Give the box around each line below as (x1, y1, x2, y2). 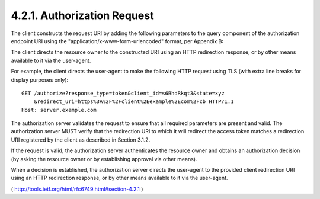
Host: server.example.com (21, 107, 97, 113)
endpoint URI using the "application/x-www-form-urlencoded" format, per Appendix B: (11, 37, 224, 44)
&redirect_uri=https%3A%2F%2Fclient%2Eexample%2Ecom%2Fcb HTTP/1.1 (33, 98, 234, 105)
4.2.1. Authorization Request (11, 9, 154, 22)
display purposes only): (11, 76, 69, 83)
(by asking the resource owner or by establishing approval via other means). (11, 155, 197, 162)
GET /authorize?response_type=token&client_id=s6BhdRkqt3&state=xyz (21, 89, 225, 97)
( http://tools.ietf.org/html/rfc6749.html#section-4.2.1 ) (11, 185, 143, 192)
